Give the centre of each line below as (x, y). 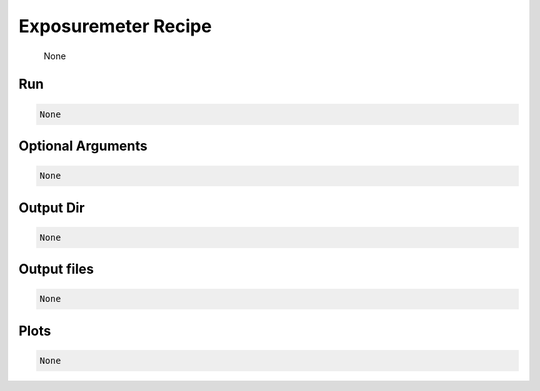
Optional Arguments (83, 145)
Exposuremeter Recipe (115, 26)
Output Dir (51, 207)
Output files (56, 269)
